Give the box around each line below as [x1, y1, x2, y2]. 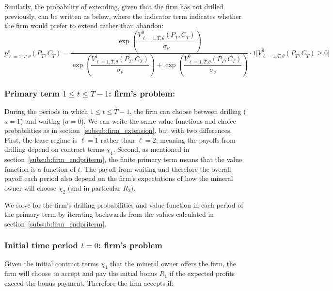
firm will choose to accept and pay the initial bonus [4, 268, 158, 278]
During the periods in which [4, 106, 88, 116]
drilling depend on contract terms [4, 144, 104, 154]
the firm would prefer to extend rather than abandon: [4, 20, 164, 31]
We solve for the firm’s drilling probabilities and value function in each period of [4, 199, 243, 210]
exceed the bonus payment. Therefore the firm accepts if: [4, 278, 174, 288]
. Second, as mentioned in [113, 144, 190, 154]
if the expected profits [169, 268, 235, 278]
